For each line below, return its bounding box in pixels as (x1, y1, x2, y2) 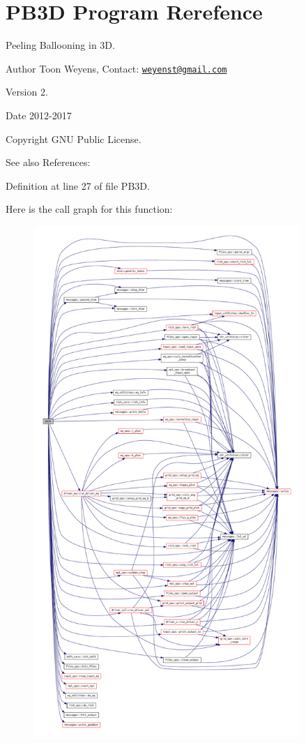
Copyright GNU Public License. (6, 131, 141, 146)
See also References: (6, 155, 91, 170)
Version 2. (6, 84, 48, 99)
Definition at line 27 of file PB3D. (6, 178, 150, 193)
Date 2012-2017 (6, 107, 72, 122)
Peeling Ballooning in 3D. (6, 38, 115, 52)
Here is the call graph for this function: (6, 202, 173, 216)
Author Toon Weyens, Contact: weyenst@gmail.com (6, 61, 227, 75)
